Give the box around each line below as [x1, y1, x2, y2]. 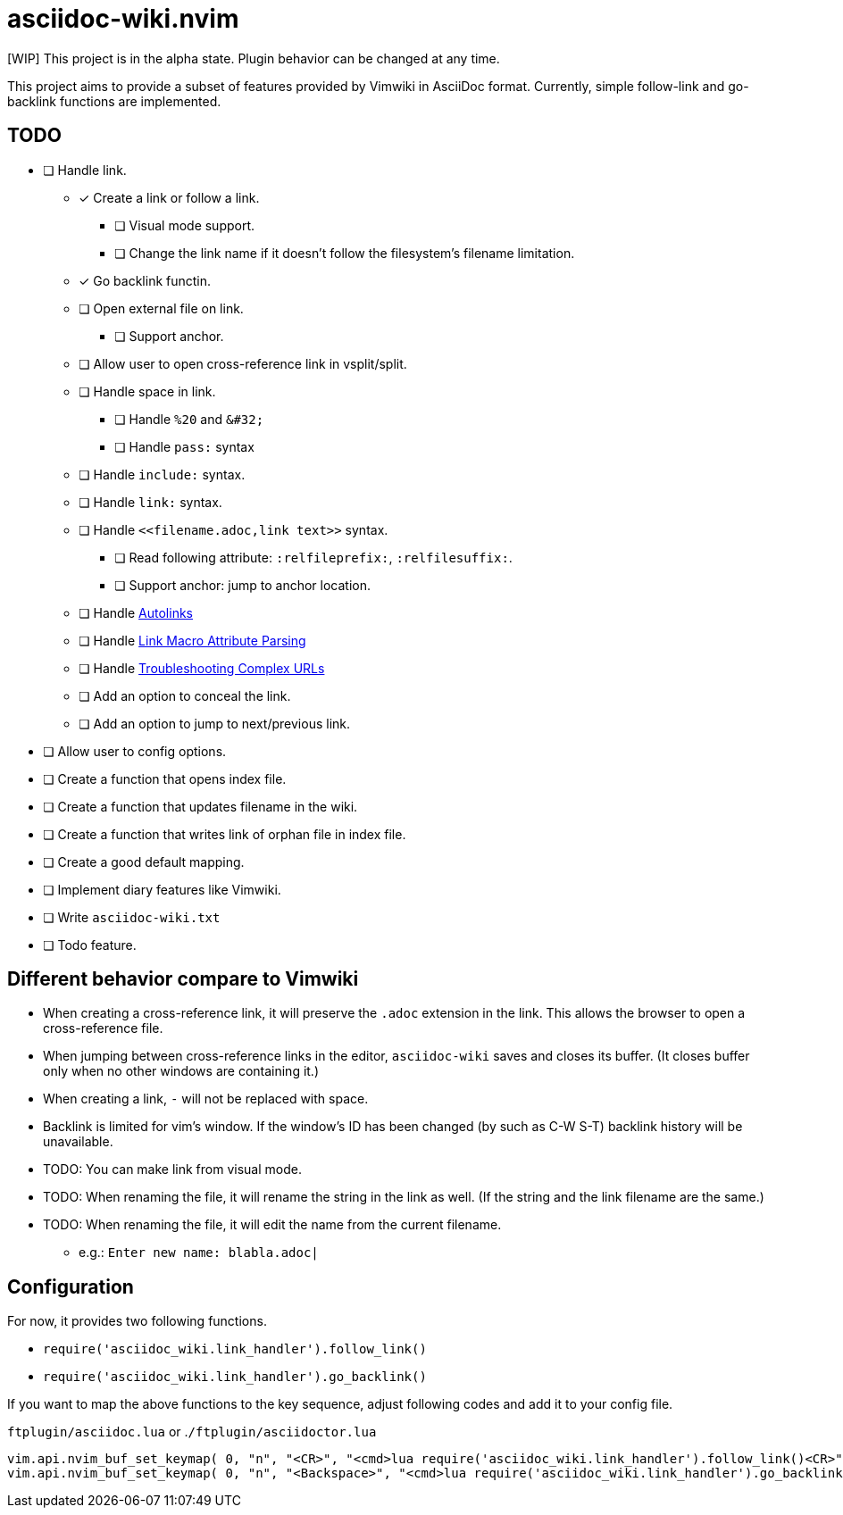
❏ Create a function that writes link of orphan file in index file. [43, 826, 406, 842]
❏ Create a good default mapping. [43, 853, 245, 870]
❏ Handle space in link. [79, 383, 216, 399]
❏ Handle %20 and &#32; [114, 411, 264, 427]
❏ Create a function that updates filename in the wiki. [43, 798, 358, 814]
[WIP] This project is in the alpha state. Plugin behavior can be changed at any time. [7, 50, 500, 66]
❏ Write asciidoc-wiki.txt [43, 909, 221, 925]
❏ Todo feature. [43, 936, 137, 953]
